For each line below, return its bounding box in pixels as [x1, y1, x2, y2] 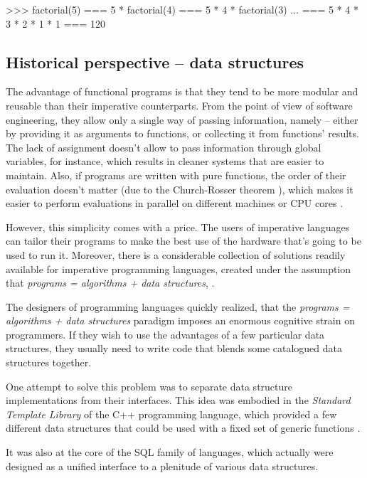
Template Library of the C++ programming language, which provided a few [6, 406, 337, 421]
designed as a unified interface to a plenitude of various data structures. [6, 458, 319, 473]
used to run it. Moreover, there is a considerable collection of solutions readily [6, 247, 346, 262]
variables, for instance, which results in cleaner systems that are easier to [6, 154, 324, 169]
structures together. [6, 355, 92, 370]
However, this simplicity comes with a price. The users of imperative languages [6, 219, 350, 234]
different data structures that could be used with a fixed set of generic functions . [6, 420, 361, 435]
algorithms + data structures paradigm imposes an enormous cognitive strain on [6, 313, 355, 328]
